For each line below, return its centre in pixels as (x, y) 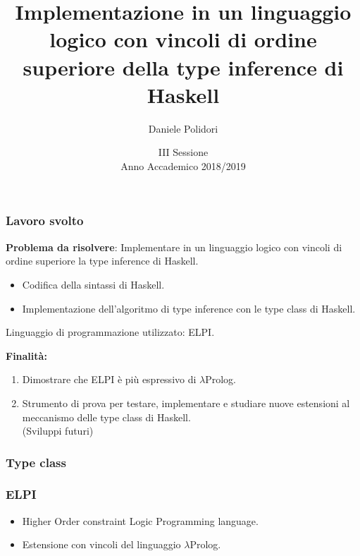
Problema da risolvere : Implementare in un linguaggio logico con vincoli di (174, 247)
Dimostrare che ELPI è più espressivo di (109, 379)
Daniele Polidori (183, 128)
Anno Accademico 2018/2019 (183, 165)
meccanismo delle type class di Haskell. (106, 417)
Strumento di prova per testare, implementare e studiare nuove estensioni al (186, 403)
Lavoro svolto (45, 220)
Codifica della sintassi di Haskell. (93, 284)
